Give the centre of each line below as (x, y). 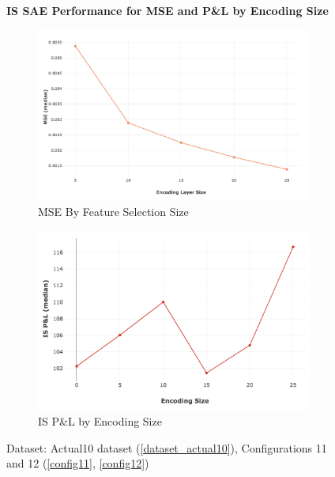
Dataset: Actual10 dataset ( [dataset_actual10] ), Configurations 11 (167, 447)
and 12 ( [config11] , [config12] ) (78, 463)
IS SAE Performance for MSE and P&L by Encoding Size (167, 10)
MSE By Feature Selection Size (113, 212)
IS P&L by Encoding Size (100, 421)
